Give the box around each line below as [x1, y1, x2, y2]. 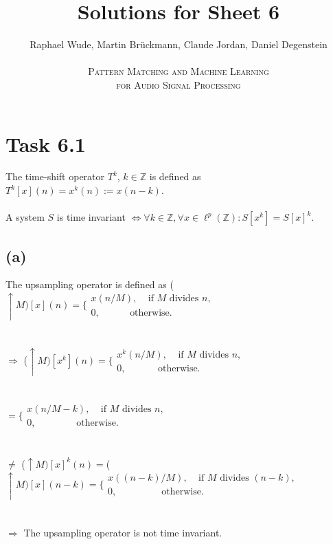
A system [5, 210, 45, 224]
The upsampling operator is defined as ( [5, 277, 174, 292]
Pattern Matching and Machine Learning [88, 64, 269, 78]
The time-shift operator [5, 169, 105, 184]
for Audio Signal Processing [116, 77, 241, 91]
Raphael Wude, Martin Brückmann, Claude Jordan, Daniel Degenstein [30, 37, 328, 52]
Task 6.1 [5, 129, 86, 157]
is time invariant [56, 210, 126, 224]
